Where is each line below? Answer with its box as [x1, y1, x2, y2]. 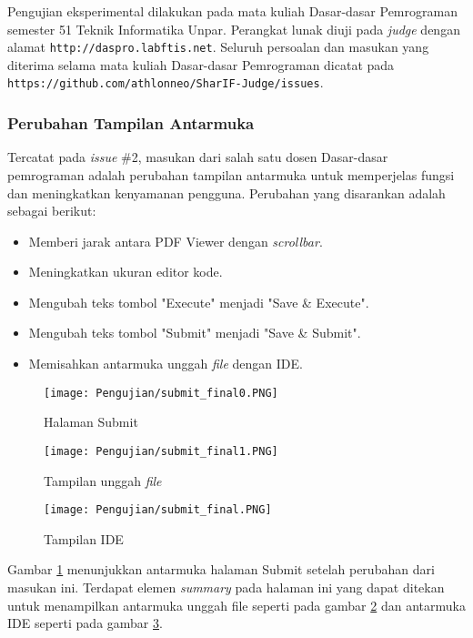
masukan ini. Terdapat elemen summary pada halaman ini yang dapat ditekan [7, 578, 445, 596]
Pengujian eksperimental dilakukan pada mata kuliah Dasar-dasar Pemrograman [7, 2, 458, 20]
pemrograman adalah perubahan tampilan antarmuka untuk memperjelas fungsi [7, 165, 455, 184]
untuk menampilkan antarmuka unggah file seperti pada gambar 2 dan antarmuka [7, 595, 466, 614]
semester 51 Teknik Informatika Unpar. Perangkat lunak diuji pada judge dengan [7, 19, 460, 38]
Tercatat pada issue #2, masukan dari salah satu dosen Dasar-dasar [7, 147, 388, 167]
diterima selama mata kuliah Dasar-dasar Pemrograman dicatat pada [7, 55, 395, 74]
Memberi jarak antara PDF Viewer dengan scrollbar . [28, 231, 323, 250]
